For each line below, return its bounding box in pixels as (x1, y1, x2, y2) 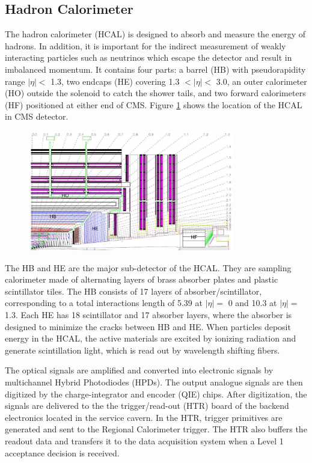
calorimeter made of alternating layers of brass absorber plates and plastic (5, 273, 278, 286)
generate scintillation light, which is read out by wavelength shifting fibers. (5, 343, 280, 356)
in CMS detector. (5, 110, 69, 123)
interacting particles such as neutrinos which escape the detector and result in (5, 51, 292, 64)
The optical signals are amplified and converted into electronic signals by (5, 364, 274, 376)
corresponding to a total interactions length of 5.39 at (5, 296, 203, 309)
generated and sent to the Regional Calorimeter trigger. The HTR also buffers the (5, 423, 307, 435)
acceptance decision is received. (5, 446, 120, 459)
